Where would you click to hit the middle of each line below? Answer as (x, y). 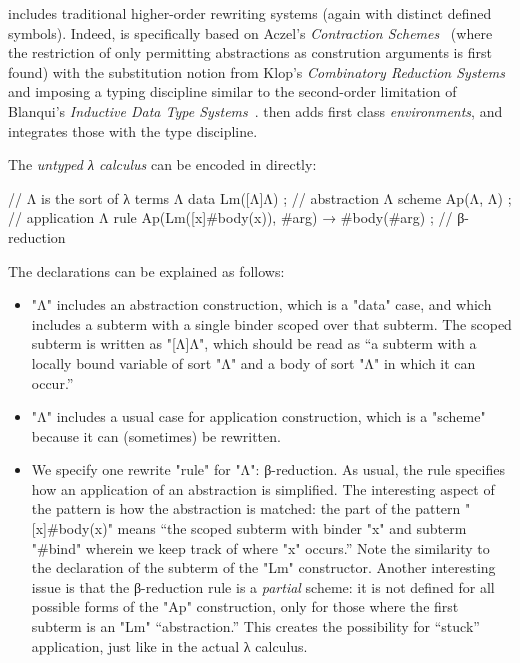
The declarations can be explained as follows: (146, 270)
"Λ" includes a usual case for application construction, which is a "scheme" (258, 416)
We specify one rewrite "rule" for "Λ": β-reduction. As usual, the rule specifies (268, 469)
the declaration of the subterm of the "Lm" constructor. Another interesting (263, 567)
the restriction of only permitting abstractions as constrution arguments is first (250, 52)
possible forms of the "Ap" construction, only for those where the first (245, 606)
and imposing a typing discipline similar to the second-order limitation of (232, 91)
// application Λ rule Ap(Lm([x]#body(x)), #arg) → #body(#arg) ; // (230, 217)
